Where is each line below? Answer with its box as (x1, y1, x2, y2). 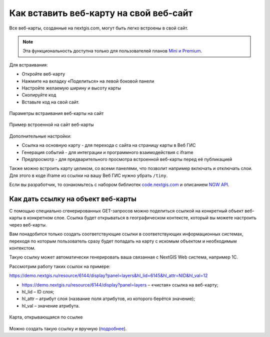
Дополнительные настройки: (9, 133, 72, 139)
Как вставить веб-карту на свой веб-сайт (9, 7, 193, 18)
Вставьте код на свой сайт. (21, 99, 80, 105)
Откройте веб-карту (21, 71, 65, 77)
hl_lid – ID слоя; (21, 289, 54, 294)
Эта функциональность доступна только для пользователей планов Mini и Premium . (22, 48, 202, 54)
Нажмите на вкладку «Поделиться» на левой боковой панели (21, 78, 154, 84)
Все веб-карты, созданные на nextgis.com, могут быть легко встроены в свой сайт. (9, 25, 188, 31)
